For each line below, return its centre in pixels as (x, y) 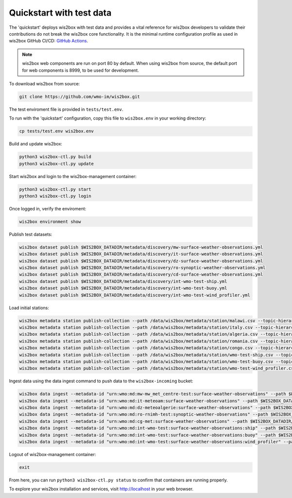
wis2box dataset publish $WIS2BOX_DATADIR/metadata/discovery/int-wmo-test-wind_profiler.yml (135, 295)
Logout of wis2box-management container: (53, 455)
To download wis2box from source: (45, 83)
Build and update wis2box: (36, 144)
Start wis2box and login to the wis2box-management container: (73, 176)
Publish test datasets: (31, 234)
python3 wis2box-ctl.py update (57, 164)
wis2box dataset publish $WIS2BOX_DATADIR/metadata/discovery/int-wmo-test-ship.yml (123, 281)
